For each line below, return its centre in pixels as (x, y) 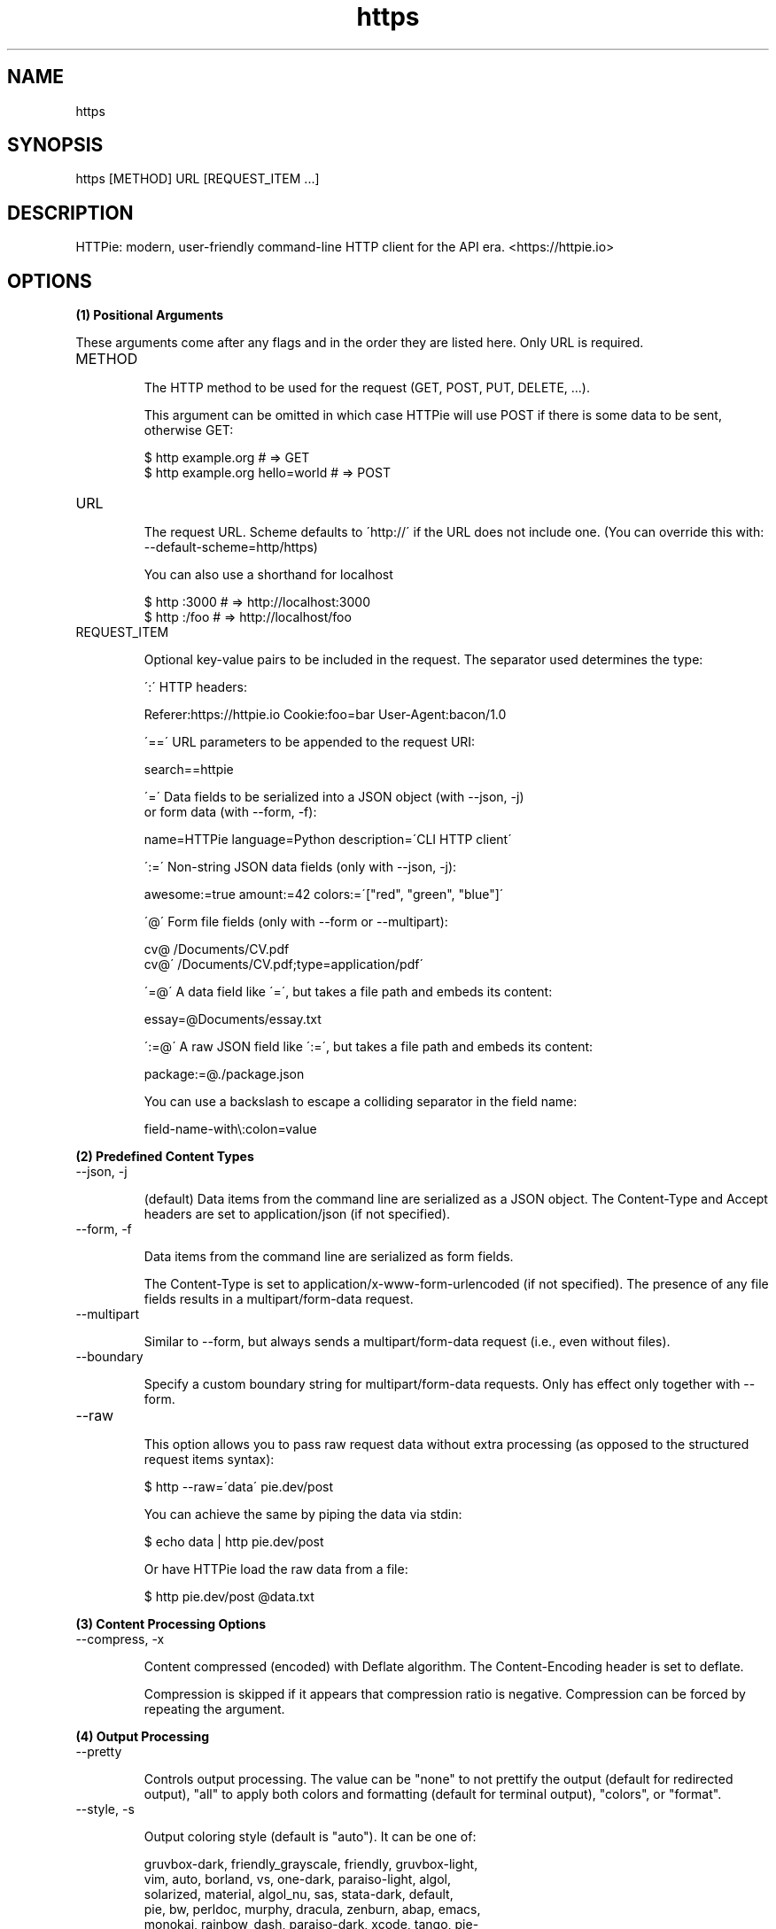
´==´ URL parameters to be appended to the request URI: (310, 742)
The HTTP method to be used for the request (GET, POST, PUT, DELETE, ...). (367, 388)
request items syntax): (209, 1460)
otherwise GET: (189, 430)
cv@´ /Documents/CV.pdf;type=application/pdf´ (283, 964)
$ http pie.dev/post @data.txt (229, 1597)
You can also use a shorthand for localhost (268, 575)
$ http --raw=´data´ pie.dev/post (238, 1487)
